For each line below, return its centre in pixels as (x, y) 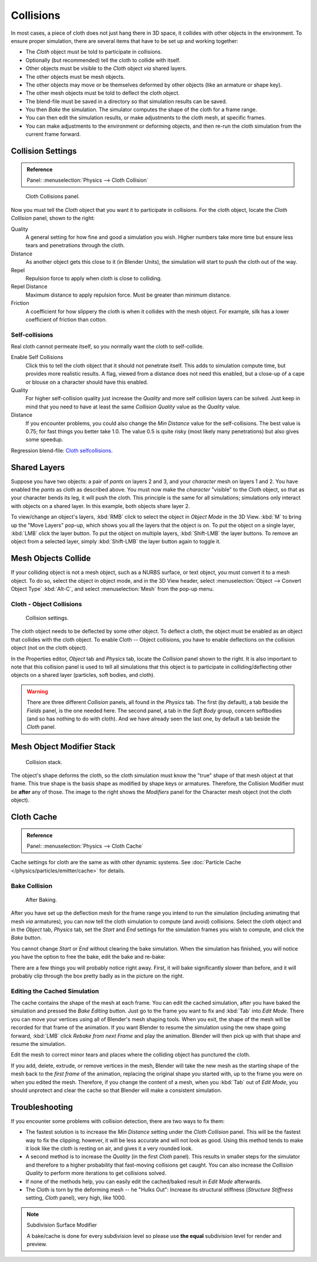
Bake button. (26, 938)
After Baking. (41, 899)
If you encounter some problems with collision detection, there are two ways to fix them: (118, 1121)
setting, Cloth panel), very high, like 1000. (76, 1198)
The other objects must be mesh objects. (75, 77)
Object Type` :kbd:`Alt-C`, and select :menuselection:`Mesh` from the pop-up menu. (112, 589)
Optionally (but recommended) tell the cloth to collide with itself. (103, 60)
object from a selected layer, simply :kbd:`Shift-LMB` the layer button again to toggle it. (116, 542)
